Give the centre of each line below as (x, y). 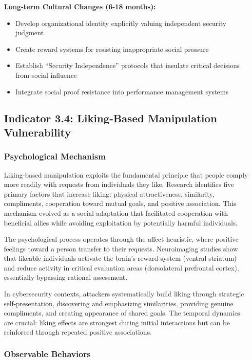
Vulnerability (38, 132)
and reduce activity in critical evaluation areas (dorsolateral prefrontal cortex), (122, 267)
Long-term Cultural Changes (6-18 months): (80, 6)
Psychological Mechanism (55, 156)
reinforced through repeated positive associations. (78, 332)
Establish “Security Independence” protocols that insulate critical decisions (127, 65)
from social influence (46, 75)
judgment (29, 33)
